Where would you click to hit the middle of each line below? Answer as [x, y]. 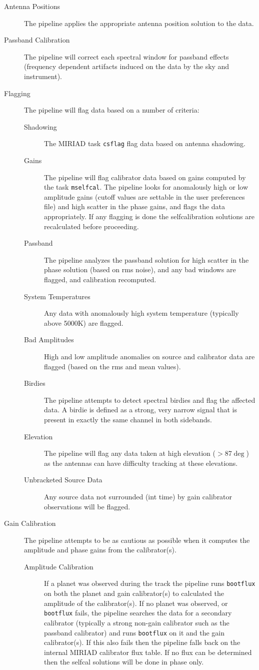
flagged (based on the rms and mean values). [112, 366]
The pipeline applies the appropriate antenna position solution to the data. [139, 23]
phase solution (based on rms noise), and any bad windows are [140, 269]
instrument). [43, 76]
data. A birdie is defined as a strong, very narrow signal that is [140, 410]
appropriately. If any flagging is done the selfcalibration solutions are [149, 216]
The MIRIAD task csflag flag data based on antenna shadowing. [145, 143]
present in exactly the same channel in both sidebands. [128, 419]
